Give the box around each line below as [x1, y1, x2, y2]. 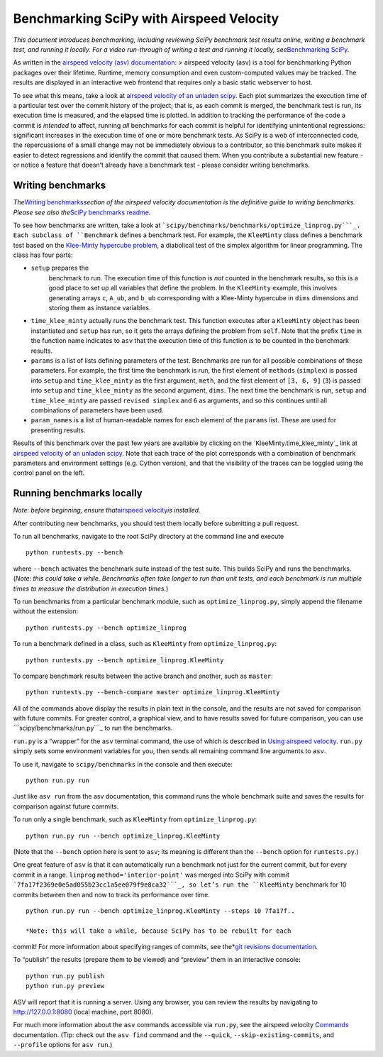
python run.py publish [26, 972, 105, 980]
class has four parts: [13, 251, 74, 259]
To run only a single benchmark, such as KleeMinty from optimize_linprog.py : [13, 815, 257, 823]
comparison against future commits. [13, 802, 119, 811]
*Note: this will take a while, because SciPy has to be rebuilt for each [26, 926, 292, 935]
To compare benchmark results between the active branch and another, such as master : [13, 672, 273, 680]
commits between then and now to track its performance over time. [13, 890, 211, 899]
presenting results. [30, 426, 86, 434]
